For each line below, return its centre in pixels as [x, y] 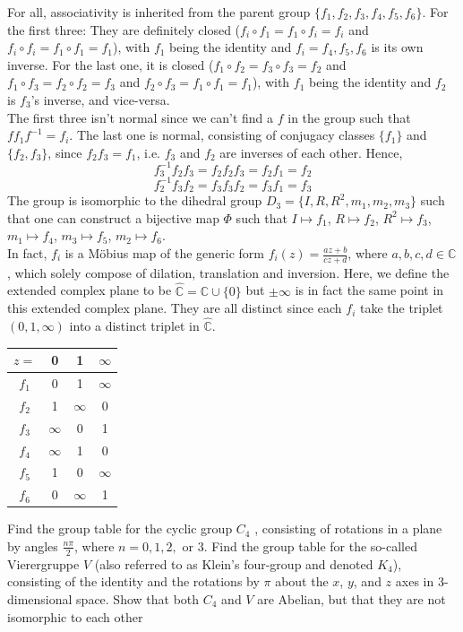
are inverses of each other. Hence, [311, 152]
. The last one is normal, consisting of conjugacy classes [222, 135]
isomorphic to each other [75, 616]
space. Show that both [138, 598]
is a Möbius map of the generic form [164, 253]
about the [302, 581]
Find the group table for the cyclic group [120, 528]
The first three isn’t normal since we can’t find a [141, 117]
